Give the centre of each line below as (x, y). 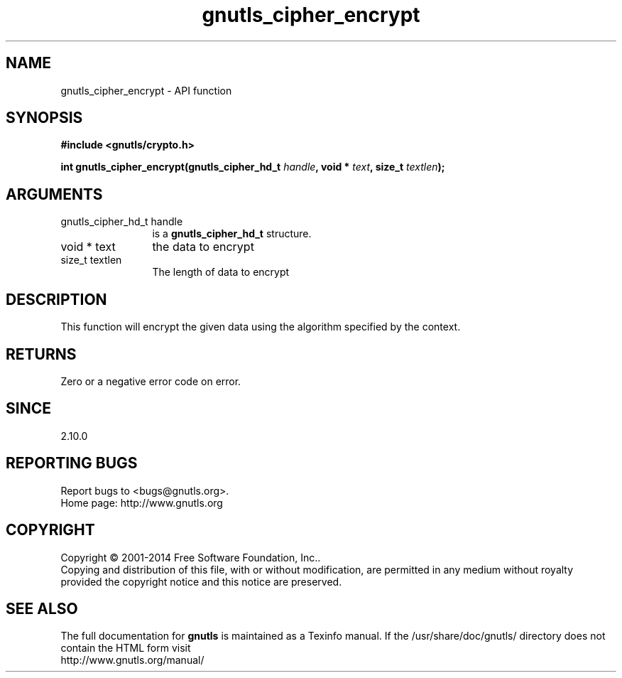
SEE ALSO (42, 608)
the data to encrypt (203, 247)
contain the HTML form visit (126, 648)
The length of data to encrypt (221, 272)
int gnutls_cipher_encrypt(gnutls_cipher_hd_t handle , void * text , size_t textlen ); (253, 167)
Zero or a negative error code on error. (151, 381)
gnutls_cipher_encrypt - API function (146, 90)
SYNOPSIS (44, 118)
